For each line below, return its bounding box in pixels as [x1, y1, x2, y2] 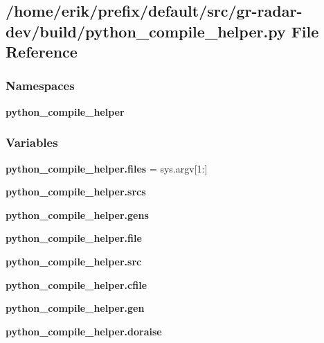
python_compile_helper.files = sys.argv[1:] [6, 161, 208, 175]
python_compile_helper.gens [6, 207, 149, 222]
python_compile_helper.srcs [6, 184, 146, 199]
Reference [6, 41, 78, 62]
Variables [6, 134, 58, 151]
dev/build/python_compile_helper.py [6, 20, 286, 42]
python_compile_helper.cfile [6, 277, 147, 292]
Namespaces [6, 77, 75, 94]
